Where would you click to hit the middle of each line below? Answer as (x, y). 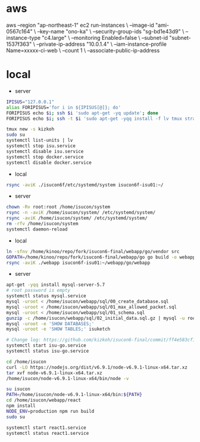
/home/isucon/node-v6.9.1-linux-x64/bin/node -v (68, 378)
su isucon (18, 389)
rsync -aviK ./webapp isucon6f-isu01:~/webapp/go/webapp (78, 263)
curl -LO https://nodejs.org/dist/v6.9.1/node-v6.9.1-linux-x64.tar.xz (97, 367)
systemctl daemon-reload (37, 229)
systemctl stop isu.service (41, 146)
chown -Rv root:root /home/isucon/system (58, 207)
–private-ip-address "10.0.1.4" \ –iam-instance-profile (101, 44)
